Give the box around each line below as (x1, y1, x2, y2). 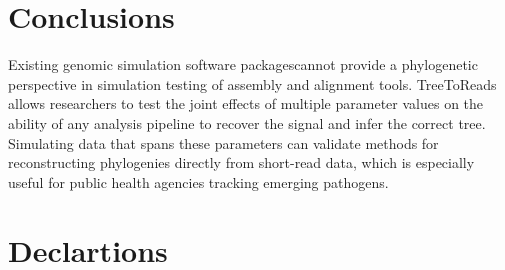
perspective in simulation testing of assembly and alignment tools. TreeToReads (8, 73, 497, 94)
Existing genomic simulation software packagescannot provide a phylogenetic (8, 54, 478, 75)
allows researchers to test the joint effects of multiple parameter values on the (8, 93, 484, 114)
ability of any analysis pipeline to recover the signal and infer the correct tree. (8, 112, 486, 133)
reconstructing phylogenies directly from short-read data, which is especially (8, 152, 475, 173)
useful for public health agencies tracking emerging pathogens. (8, 171, 389, 192)
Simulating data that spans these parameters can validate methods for (8, 132, 439, 153)
